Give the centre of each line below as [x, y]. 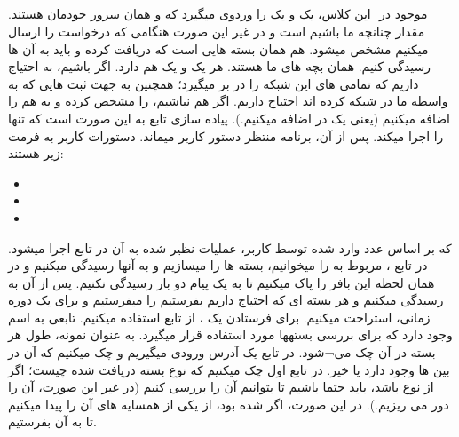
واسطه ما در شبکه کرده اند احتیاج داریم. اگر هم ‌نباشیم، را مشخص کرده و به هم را [228, 101]
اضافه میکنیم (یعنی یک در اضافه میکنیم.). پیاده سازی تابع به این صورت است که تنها [229, 118]
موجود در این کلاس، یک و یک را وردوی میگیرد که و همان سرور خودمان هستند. [218, 14]
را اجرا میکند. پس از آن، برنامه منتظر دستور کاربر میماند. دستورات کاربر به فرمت [226, 135]
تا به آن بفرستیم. [52, 421]
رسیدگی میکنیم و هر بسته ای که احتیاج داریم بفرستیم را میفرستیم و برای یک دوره [226, 300]
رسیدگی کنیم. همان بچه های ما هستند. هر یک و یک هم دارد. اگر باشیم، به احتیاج [220, 66]
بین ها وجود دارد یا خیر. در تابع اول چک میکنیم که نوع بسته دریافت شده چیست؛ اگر [229, 369]
